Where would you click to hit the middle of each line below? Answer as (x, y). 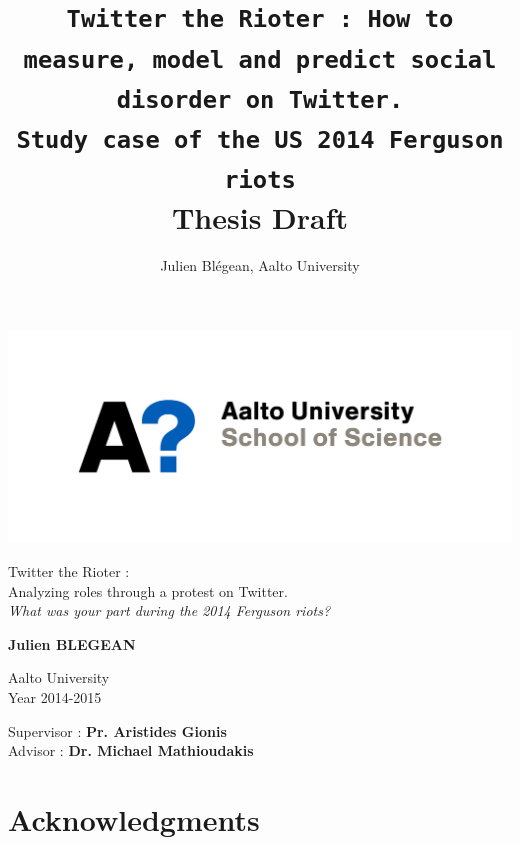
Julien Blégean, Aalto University (260, 264)
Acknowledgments (134, 818)
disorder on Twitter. (260, 99)
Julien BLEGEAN (72, 643)
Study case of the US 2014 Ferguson (260, 140)
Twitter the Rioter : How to (260, 19)
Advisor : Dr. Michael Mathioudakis (131, 750)
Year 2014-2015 (55, 696)
